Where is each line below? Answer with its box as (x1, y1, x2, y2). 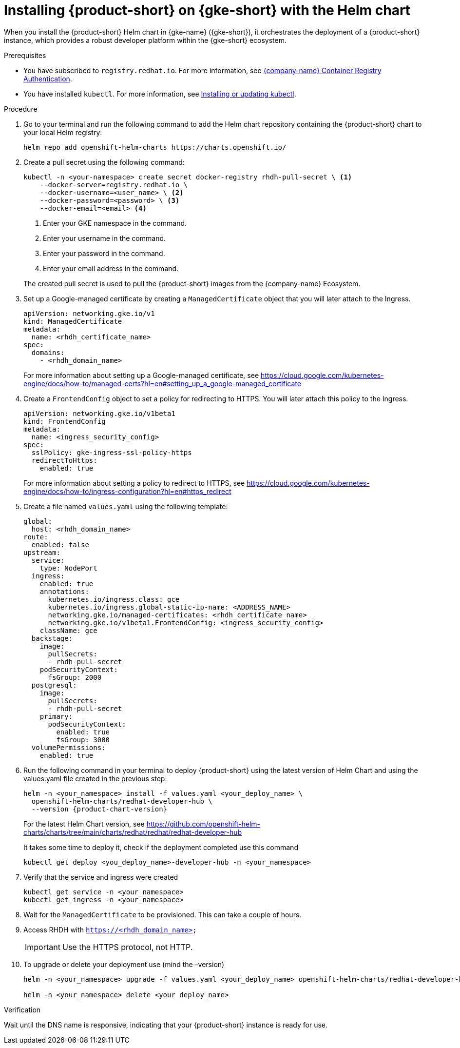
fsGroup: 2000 (48, 673, 102, 681)
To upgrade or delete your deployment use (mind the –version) (23, 960, 225, 969)
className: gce (39, 626, 97, 634)
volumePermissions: (31, 743, 106, 751)
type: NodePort (39, 564, 97, 572)
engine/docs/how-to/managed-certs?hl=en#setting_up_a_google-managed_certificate (23, 379, 301, 388)
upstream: (23, 548, 60, 556)
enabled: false (31, 540, 89, 549)
